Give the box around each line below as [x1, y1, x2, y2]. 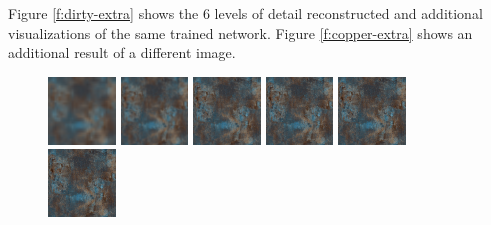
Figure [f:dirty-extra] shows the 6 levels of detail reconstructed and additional [8, 3, 483, 23]
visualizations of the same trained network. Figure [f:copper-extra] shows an [8, 22, 473, 43]
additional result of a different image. [8, 42, 236, 63]
